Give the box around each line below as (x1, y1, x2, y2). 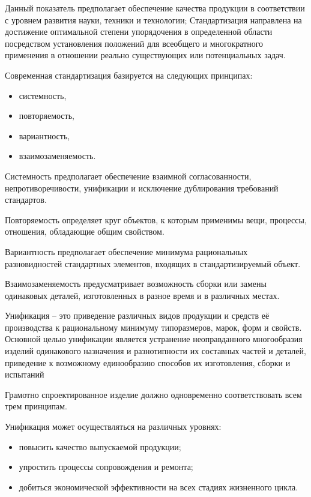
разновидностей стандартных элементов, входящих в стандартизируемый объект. (5, 257, 301, 270)
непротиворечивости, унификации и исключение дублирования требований (5, 181, 279, 194)
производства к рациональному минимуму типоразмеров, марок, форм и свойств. (5, 321, 302, 333)
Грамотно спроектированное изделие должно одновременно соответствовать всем (5, 388, 302, 400)
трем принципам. (5, 400, 67, 412)
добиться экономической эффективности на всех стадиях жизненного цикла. (19, 480, 298, 493)
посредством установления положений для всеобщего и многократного (5, 37, 264, 49)
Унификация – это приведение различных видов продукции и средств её (5, 309, 270, 322)
